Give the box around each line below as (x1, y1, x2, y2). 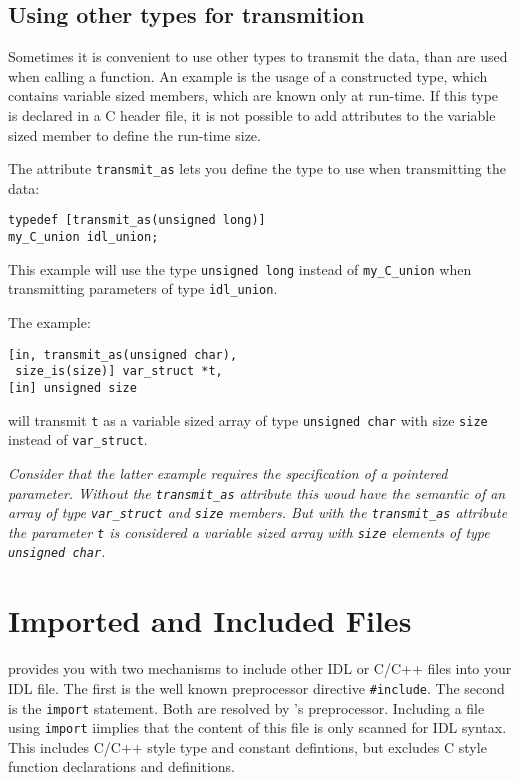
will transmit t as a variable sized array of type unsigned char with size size (8, 409, 488, 430)
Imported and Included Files (8, 600, 412, 641)
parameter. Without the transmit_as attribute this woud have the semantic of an (8, 482, 506, 503)
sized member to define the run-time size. (8, 124, 261, 145)
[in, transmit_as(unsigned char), (8, 347, 238, 362)
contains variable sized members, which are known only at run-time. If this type (8, 85, 499, 106)
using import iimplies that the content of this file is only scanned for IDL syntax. (8, 717, 507, 738)
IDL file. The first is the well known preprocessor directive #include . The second (8, 677, 505, 698)
